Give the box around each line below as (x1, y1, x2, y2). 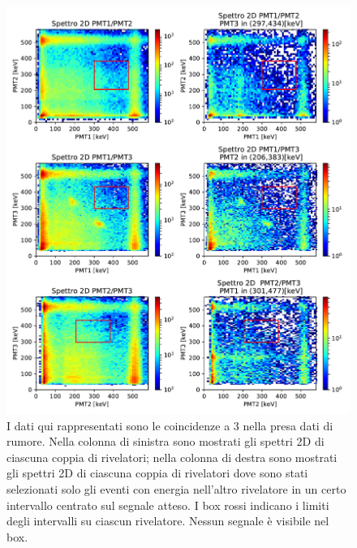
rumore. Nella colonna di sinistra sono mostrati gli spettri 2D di (6, 433, 325, 450)
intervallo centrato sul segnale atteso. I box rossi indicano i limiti (6, 496, 329, 513)
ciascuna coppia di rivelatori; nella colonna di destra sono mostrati (6, 448, 338, 465)
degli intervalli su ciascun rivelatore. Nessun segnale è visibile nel (6, 512, 329, 529)
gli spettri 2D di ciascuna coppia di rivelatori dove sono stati (6, 464, 308, 481)
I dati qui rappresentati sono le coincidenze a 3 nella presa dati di (6, 416, 333, 434)
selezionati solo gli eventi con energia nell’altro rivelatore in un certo (6, 480, 346, 497)
